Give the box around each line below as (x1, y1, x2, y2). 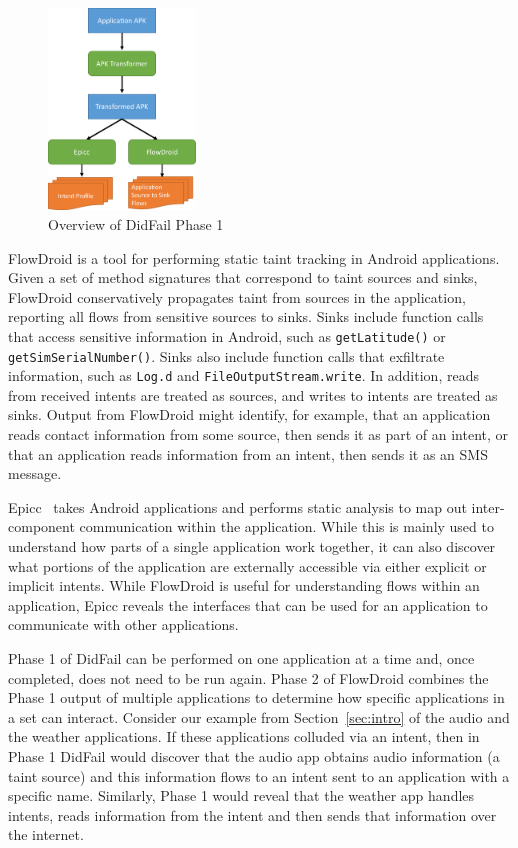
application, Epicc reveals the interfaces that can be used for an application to (8, 594, 488, 615)
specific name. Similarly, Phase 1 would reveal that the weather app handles (8, 785, 475, 806)
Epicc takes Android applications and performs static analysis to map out (8, 496, 467, 517)
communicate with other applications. (8, 614, 239, 635)
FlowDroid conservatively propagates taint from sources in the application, (8, 286, 466, 307)
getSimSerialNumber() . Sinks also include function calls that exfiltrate (8, 345, 445, 366)
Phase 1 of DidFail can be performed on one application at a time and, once (8, 648, 475, 668)
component (8, 516, 75, 537)
